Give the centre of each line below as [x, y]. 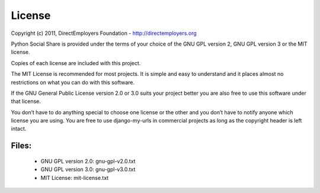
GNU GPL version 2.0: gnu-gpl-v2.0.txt [88, 161]
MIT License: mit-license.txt [75, 178]
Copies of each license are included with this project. [76, 63]
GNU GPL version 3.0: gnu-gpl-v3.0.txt [88, 169]
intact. [19, 129]
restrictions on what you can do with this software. [73, 82]
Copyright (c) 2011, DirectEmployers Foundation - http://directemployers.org [104, 33]
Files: [21, 146]
